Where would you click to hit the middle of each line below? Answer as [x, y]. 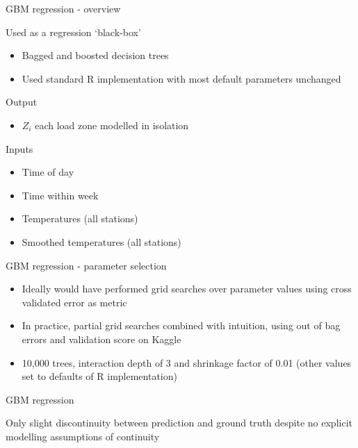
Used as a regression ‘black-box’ [73, 32]
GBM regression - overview [63, 8]
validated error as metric [74, 302]
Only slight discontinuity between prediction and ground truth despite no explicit [179, 423]
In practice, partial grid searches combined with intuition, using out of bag [181, 325]
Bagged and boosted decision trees [95, 55]
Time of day [48, 172]
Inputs [19, 148]
